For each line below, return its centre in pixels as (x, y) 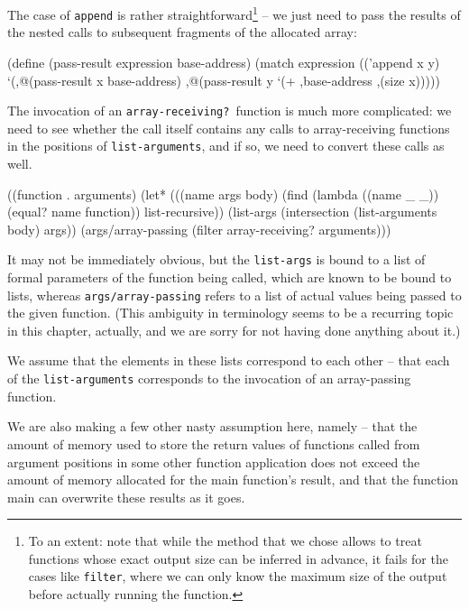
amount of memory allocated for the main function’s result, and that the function (233, 480)
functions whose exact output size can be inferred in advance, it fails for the (238, 558)
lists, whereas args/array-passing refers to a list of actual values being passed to (234, 295)
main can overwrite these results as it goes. (126, 497)
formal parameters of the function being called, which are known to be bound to (230, 277)
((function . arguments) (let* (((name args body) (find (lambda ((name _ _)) (223, 194)
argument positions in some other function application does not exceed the (214, 461)
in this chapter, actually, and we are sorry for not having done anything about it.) (234, 330)
